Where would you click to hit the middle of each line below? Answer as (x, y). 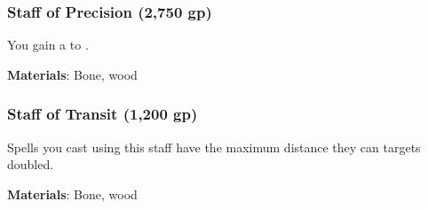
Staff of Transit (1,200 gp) (103, 114)
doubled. (31, 164)
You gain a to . (48, 45)
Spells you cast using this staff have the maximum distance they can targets (214, 147)
